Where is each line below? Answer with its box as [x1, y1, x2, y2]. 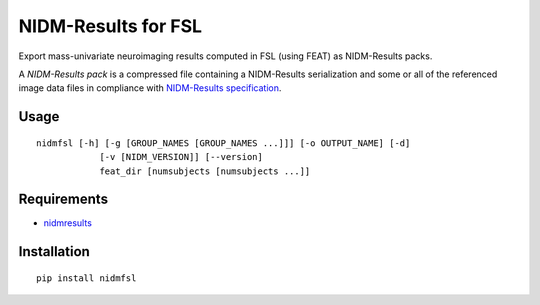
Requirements [18, 191, 109, 208]
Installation [18, 243, 90, 260]
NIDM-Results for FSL [18, 15, 203, 37]
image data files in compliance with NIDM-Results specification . [18, 82, 282, 94]
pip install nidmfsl [36, 272, 137, 284]
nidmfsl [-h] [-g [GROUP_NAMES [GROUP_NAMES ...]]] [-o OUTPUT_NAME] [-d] [36, 137, 411, 149]
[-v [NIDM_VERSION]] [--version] [99, 151, 264, 163]
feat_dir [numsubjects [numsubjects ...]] [99, 165, 311, 177]
